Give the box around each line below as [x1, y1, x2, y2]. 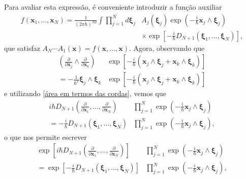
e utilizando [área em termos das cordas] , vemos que [4, 88, 166, 99]
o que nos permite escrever [4, 131, 87, 142]
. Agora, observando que [129, 42, 205, 53]
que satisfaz [4, 42, 40, 53]
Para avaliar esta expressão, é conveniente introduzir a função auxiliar [4, 2, 222, 12]
